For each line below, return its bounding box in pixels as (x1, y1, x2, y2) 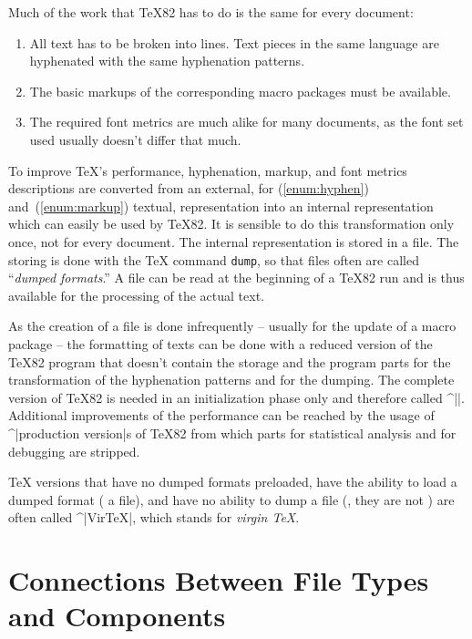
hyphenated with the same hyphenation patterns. (29, 51, 305, 70)
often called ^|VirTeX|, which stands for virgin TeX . (8, 508, 300, 527)
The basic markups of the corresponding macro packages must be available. (29, 81, 451, 100)
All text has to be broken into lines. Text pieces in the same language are (29, 33, 439, 52)
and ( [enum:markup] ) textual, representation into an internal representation (8, 196, 434, 215)
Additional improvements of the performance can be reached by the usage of (8, 406, 435, 425)
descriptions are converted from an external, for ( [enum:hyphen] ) (8, 179, 369, 198)
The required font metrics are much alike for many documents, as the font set (29, 112, 464, 131)
